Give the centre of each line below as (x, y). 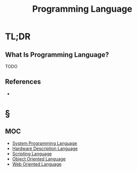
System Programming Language (45, 143)
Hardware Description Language (45, 148)
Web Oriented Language (37, 164)
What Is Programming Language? (57, 55)
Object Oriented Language (39, 159)
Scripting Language (32, 153)
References (23, 82)
